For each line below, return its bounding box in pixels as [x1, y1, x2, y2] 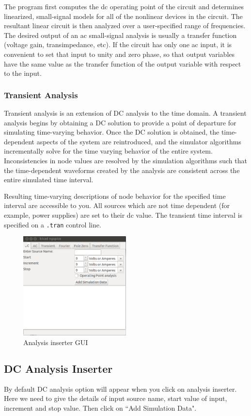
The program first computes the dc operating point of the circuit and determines [4, 1, 244, 11]
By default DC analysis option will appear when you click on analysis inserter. [4, 383, 237, 394]
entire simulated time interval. [4, 174, 94, 185]
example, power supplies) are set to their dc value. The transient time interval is [4, 209, 243, 220]
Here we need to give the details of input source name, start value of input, [4, 393, 227, 403]
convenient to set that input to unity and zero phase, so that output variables [4, 49, 235, 59]
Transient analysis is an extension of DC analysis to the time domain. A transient [4, 107, 247, 118]
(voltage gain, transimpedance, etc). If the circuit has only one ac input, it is [4, 39, 232, 50]
